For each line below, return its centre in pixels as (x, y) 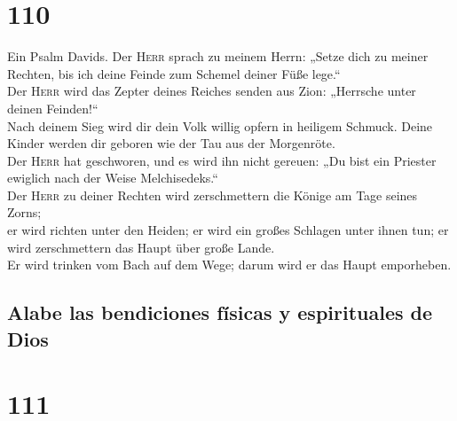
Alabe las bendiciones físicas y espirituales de (220, 312)
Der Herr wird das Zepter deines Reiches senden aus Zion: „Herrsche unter (212, 91)
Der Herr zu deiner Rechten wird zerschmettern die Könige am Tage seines (213, 195)
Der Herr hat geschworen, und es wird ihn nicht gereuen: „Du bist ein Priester (222, 160)
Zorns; (24, 212)
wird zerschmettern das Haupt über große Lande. (141, 247)
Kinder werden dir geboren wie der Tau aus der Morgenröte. (171, 143)
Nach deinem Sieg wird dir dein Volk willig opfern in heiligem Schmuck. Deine (220, 125)
